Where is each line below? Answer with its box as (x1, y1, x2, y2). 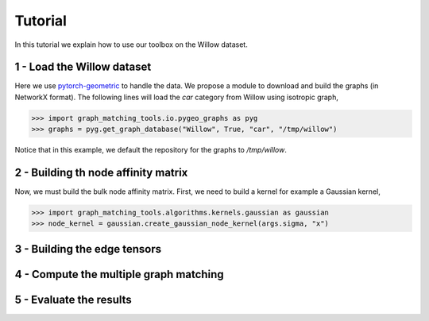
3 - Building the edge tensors (14, 242, 162, 256)
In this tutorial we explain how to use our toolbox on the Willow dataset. (14, 40, 248, 49)
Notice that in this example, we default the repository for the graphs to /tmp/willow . (14, 145, 288, 155)
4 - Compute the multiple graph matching (14, 267, 224, 281)
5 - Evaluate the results (14, 292, 133, 306)
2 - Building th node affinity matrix (14, 166, 188, 180)
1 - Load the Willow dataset (14, 60, 152, 74)
